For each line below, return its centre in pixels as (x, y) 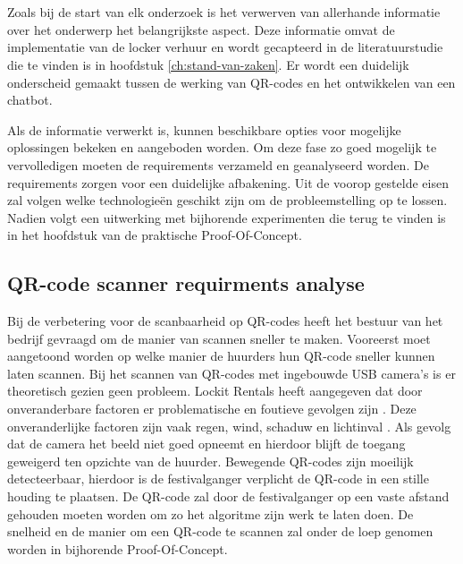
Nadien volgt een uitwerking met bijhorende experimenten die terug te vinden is (227, 217)
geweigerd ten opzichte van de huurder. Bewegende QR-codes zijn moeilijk (210, 461)
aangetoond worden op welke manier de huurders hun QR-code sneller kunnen (221, 356)
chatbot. (30, 100)
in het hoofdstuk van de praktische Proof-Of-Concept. (155, 235)
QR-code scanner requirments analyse (186, 283)
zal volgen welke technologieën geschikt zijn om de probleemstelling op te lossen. (227, 200)
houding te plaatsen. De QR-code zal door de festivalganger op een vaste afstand (228, 496)
